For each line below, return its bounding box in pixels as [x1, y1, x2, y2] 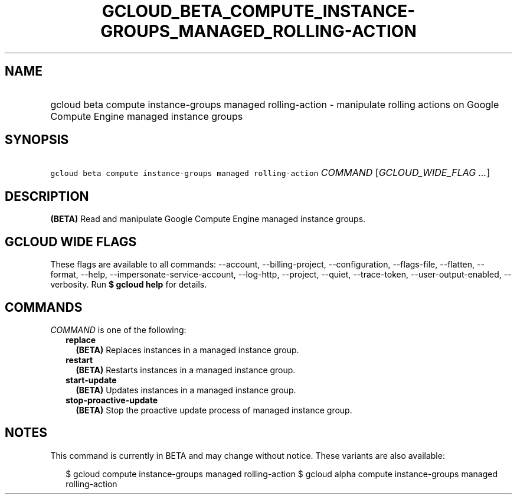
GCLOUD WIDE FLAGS [5, 234, 137, 249]
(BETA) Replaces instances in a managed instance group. [76, 344, 299, 355]
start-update [66, 374, 117, 385]
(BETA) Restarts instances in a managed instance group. [76, 364, 296, 375]
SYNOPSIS [5, 132, 69, 148]
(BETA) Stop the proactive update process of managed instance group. [76, 405, 352, 415]
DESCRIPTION [5, 188, 89, 204]
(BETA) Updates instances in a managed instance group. [76, 384, 296, 395]
